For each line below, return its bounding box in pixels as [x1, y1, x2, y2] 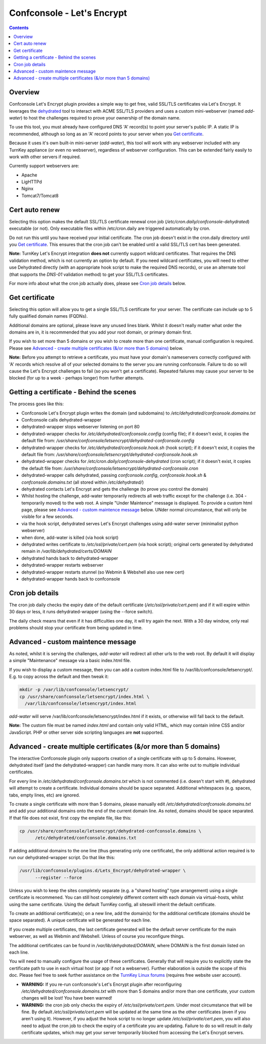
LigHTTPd [21, 179, 42, 185]
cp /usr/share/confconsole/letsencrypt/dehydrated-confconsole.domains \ [19, 828, 201, 834]
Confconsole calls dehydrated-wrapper [21, 417, 101, 423]
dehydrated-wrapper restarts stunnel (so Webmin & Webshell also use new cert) [21, 569, 185, 575]
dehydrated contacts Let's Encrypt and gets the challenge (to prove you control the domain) [21, 486, 208, 492]
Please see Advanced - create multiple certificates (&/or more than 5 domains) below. [9, 345, 183, 351]
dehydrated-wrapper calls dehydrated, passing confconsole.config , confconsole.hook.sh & [21, 472, 206, 478]
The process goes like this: [9, 401, 64, 407]
